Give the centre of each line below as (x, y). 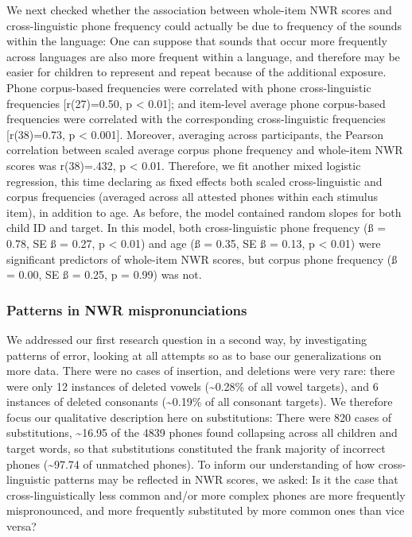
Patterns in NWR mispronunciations (127, 309)
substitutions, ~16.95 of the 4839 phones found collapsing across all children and (202, 433)
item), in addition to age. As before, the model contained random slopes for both (204, 212)
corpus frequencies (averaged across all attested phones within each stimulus (192, 197)
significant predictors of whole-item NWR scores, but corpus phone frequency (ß (202, 259)
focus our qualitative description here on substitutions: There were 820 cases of (199, 417)
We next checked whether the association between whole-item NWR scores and (199, 10)
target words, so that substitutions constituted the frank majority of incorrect (196, 448)
